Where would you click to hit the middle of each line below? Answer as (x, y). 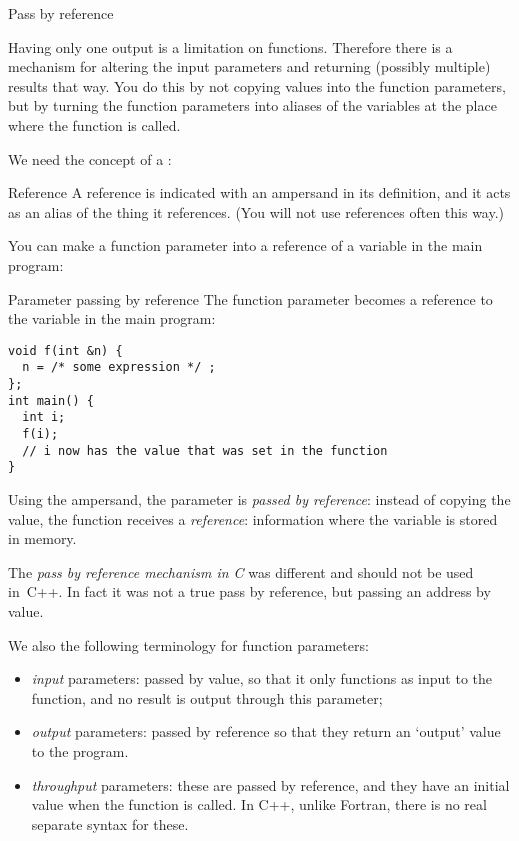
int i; (44, 417)
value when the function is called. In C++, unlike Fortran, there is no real (259, 804)
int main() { (51, 400)
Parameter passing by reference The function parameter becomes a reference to (250, 298)
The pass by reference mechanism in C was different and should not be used (241, 571)
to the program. (80, 750)
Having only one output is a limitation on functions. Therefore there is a (230, 46)
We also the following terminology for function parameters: (188, 644)
